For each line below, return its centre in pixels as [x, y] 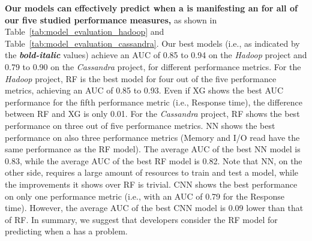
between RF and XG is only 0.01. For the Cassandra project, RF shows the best [152, 114]
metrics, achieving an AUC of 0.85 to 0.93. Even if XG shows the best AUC [144, 90]
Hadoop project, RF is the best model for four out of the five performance [141, 78]
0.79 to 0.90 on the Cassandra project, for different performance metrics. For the [153, 66]
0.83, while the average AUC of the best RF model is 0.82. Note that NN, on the [154, 160]
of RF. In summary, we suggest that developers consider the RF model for [141, 219]
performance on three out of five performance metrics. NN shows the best [140, 125]
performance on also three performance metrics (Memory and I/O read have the [152, 137]
